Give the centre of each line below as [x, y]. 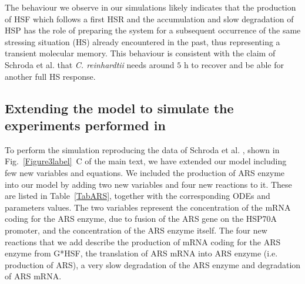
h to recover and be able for [234, 64]
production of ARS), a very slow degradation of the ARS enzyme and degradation [153, 264]
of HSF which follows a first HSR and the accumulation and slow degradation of [149, 18]
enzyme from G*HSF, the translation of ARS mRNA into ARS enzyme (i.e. [141, 253]
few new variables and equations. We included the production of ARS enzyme [145, 172]
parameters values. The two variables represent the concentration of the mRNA [148, 207]
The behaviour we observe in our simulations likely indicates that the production [150, 7]
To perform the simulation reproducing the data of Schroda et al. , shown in [142, 149]
